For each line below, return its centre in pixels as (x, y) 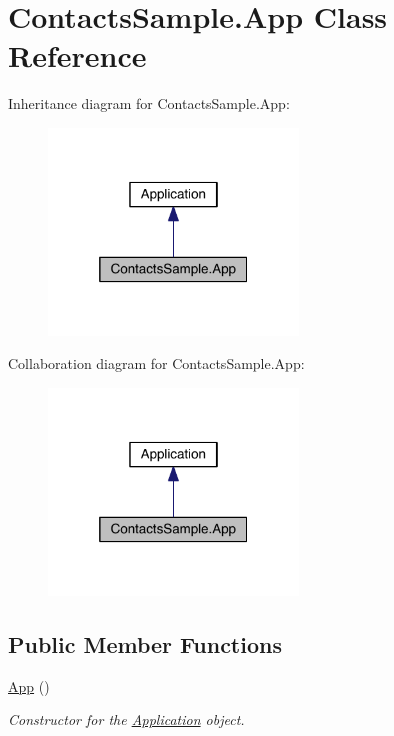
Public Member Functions (145, 643)
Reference (77, 55)
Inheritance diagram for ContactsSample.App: (149, 103)
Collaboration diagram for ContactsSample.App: (156, 363)
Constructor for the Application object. (126, 719)
